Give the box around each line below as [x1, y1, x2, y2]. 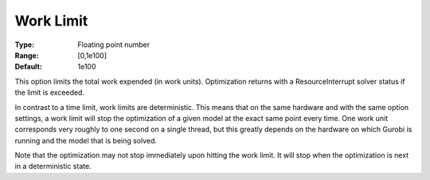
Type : [14, 40, 35, 49]
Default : [14, 62, 43, 72]
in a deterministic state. [14, 162, 92, 171]
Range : [14, 50, 39, 60]
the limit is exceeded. [14, 88, 85, 97]
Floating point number [77, 40, 150, 49]
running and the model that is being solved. [14, 135, 158, 145]
